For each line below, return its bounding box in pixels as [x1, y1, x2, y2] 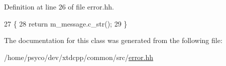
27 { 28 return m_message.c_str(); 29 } [4, 18, 128, 28]
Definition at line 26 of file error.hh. [4, 1, 114, 11]
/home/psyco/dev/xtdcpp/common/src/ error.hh [4, 51, 154, 62]
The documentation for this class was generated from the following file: [4, 35, 222, 45]
